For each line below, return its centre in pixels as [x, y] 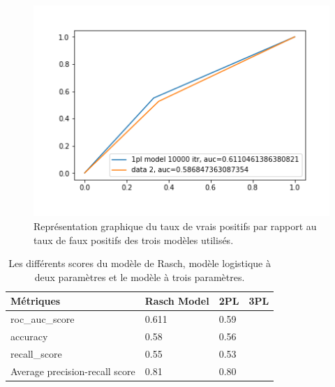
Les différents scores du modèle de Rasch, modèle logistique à [140, 263]
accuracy [29, 336]
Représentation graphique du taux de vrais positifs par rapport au [175, 226]
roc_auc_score [43, 319]
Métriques [36, 301]
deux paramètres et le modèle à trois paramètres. [140, 276]
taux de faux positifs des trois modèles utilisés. [134, 240]
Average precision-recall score [73, 371]
